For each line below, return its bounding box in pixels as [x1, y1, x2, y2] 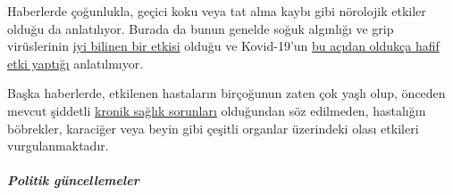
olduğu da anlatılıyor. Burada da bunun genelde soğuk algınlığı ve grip [7, 19, 394, 37]
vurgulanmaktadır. [7, 136, 109, 155]
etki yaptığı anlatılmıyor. [7, 53, 144, 72]
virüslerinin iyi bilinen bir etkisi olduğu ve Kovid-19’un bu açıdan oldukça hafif [7, 37, 440, 55]
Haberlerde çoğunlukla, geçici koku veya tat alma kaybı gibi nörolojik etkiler [7, 2, 426, 20]
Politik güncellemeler [7, 171, 139, 190]
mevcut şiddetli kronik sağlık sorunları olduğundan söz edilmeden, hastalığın [7, 101, 426, 119]
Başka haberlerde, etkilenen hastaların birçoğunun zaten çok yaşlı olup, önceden [7, 84, 446, 102]
